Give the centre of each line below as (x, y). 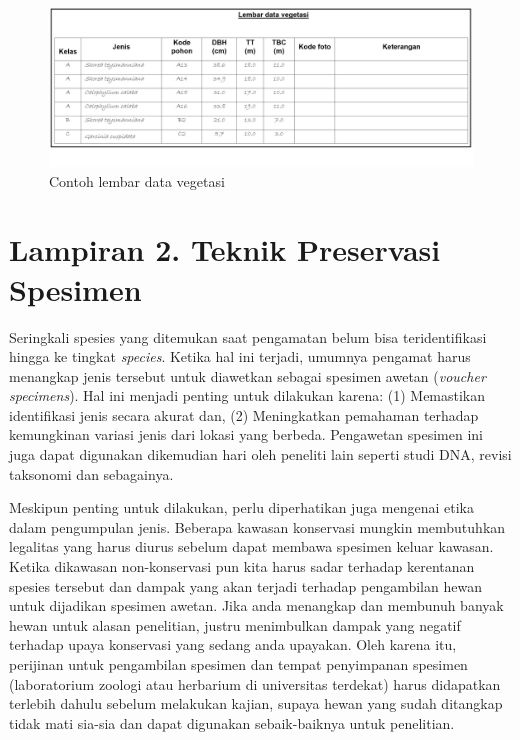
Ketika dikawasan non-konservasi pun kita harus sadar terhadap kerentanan (242, 566)
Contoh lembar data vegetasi (137, 180)
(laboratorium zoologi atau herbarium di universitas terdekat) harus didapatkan (255, 683)
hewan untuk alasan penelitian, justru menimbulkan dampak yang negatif (235, 624)
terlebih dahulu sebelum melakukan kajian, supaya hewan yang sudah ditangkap (256, 703)
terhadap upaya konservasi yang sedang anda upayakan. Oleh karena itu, (233, 644)
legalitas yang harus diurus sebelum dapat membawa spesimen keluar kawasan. (251, 546)
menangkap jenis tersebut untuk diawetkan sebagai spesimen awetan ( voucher (247, 375)
